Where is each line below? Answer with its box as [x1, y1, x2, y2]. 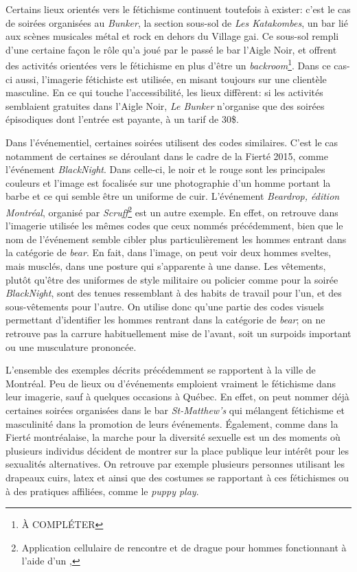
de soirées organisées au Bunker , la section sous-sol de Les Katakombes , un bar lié [5, 15, 348, 30]
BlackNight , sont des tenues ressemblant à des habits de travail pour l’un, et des [5, 286, 342, 300]
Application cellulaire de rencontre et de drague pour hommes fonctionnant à [21, 540, 347, 554]
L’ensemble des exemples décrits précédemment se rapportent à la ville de [5, 363, 316, 377]
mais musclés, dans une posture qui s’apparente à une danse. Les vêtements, [5, 259, 326, 273]
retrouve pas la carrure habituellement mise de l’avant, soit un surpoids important [5, 325, 352, 340]
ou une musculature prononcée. [5, 339, 137, 354]
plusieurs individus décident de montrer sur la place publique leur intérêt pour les [5, 443, 349, 457]
